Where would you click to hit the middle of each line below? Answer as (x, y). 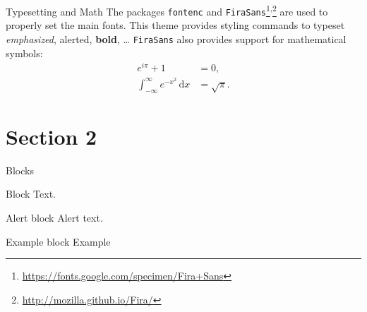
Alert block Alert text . (54, 218)
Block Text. (31, 194)
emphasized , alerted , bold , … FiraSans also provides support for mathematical (176, 38)
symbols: (24, 53)
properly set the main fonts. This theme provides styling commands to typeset (175, 25)
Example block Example (58, 241)
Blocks (20, 170)
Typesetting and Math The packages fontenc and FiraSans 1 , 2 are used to (167, 10)
